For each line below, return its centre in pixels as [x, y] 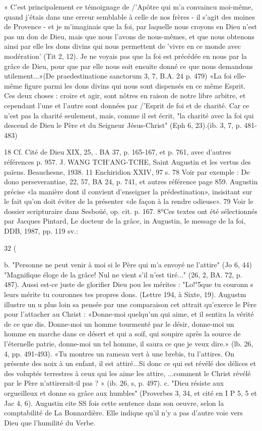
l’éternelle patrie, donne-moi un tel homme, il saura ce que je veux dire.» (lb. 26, [129, 343]
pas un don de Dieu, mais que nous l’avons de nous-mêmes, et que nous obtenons [129, 36]
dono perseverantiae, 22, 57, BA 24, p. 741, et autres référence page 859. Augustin [131, 182]
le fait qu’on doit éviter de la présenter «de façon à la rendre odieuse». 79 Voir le [129, 201]
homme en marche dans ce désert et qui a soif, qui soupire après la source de [122, 334]
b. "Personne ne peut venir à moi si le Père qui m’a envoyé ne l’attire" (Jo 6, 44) [128, 265]
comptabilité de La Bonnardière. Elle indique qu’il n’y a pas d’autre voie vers [123, 413]
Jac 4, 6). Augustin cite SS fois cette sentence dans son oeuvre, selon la [114, 403]
